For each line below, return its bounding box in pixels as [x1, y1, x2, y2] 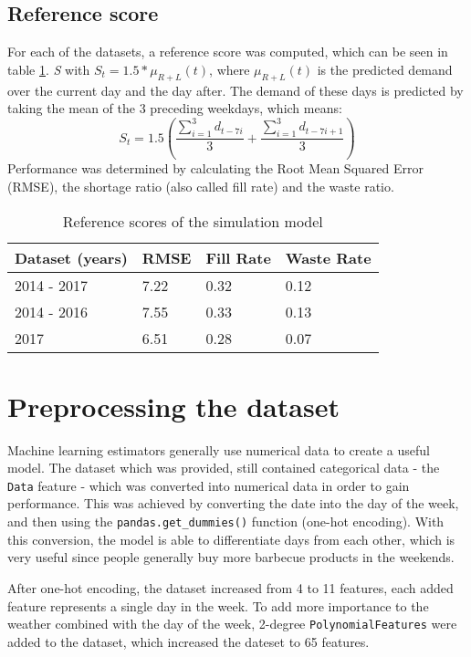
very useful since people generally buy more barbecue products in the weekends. [7, 547, 455, 567]
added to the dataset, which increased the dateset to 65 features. [7, 631, 370, 651]
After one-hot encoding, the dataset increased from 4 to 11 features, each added [7, 578, 454, 597]
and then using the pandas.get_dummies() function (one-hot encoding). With [7, 512, 445, 531]
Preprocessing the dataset [7, 387, 340, 424]
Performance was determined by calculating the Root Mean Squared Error [7, 159, 424, 178]
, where [209, 59, 250, 78]
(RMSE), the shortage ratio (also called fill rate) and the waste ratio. [7, 176, 394, 195]
